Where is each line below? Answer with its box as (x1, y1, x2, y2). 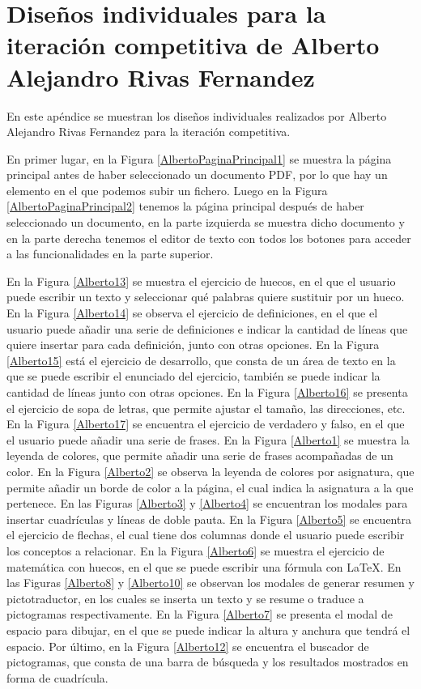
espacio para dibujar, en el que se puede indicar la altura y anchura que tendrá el (6, 621, 410, 638)
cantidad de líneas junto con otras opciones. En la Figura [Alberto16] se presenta (6, 384, 408, 400)
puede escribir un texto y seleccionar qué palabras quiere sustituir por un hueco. (6, 288, 405, 305)
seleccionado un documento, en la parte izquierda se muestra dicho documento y (6, 214, 405, 231)
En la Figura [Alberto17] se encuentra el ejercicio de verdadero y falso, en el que (6, 415, 405, 432)
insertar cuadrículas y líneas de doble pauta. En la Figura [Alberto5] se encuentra (6, 510, 411, 527)
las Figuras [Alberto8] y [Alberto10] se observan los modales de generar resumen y (6, 574, 415, 591)
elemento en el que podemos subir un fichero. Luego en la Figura (6, 181, 328, 198)
